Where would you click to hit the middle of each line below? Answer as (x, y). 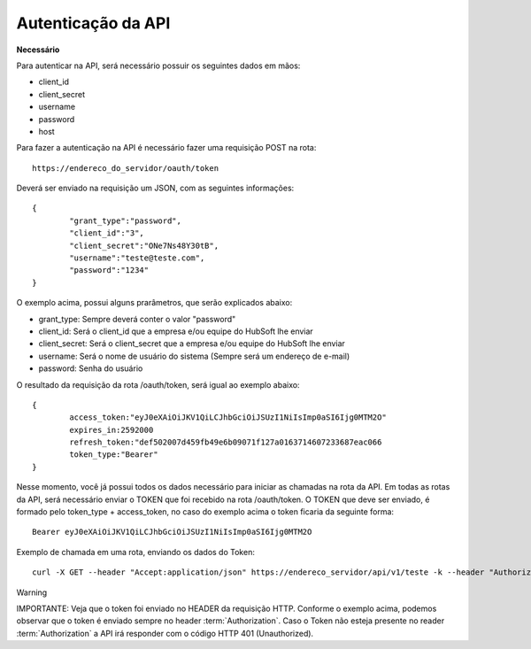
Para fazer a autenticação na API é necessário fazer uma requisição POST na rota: (166, 148)
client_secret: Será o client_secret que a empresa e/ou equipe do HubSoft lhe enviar (192, 344)
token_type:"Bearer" (114, 455)
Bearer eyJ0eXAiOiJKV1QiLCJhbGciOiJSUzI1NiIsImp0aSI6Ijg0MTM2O (172, 532)
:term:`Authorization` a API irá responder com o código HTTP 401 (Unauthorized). (165, 633)
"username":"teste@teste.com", (137, 258)
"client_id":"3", (107, 233)
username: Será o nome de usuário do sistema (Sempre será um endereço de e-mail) (194, 356)
